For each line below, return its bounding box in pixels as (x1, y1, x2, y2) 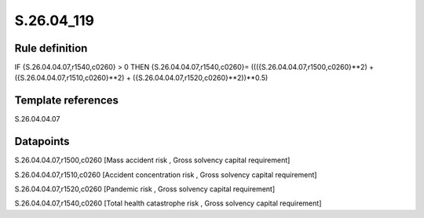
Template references (14, 94, 119, 107)
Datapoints (14, 135, 70, 148)
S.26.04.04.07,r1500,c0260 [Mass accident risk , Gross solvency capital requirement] (14, 155, 291, 165)
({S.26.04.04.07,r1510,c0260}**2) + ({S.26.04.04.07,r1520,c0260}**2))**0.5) (14, 73, 269, 82)
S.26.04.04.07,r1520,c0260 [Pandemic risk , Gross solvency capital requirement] (14, 184, 276, 194)
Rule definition (14, 42, 88, 55)
